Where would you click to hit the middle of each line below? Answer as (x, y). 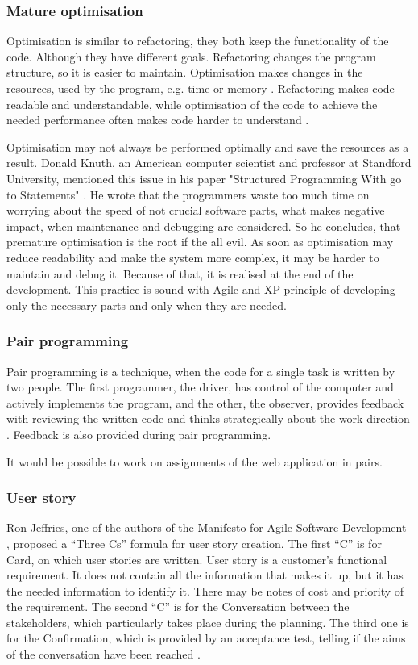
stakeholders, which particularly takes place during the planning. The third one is (208, 622)
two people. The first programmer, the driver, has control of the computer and (200, 387)
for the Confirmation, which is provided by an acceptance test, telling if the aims (206, 638)
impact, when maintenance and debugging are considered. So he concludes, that (204, 226)
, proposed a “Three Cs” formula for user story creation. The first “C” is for (194, 543)
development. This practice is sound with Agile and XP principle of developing (201, 289)
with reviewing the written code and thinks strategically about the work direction (208, 418)
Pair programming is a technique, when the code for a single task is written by (201, 371)
